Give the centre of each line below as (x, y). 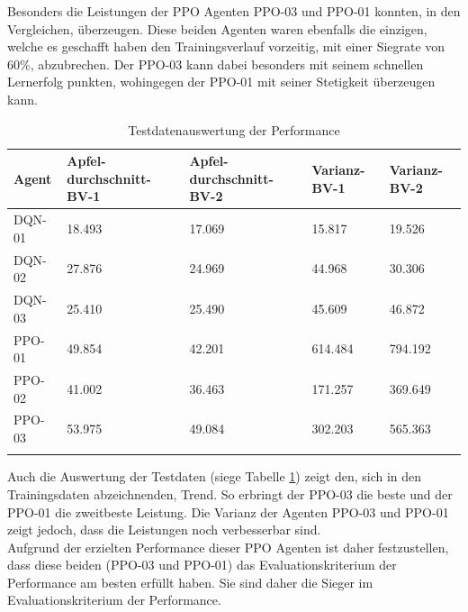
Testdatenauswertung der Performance (234, 129)
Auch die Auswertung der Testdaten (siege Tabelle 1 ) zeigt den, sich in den (215, 476)
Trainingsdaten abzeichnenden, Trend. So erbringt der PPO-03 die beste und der (230, 493)
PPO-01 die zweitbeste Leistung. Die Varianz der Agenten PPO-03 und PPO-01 (228, 512)
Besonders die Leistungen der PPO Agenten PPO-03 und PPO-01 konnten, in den (234, 11)
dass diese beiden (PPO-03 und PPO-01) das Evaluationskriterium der (202, 565)
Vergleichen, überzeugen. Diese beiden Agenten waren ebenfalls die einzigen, (217, 28)
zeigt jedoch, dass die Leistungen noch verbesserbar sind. (164, 530)
